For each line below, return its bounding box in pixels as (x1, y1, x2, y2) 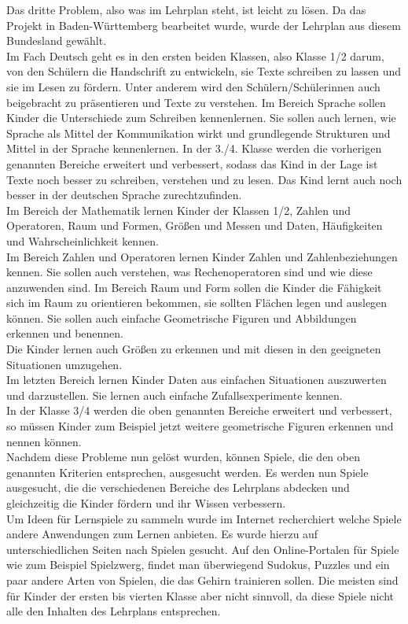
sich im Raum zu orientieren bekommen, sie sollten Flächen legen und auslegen (6, 294, 388, 311)
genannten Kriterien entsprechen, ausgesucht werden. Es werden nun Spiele (6, 463, 369, 480)
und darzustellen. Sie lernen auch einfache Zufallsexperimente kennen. (6, 386, 343, 403)
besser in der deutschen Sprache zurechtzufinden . (6, 186, 242, 203)
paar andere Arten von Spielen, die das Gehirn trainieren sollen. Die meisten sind (6, 571, 399, 588)
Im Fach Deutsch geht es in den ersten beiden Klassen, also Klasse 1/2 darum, (6, 47, 384, 64)
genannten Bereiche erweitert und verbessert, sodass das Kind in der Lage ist (6, 155, 378, 172)
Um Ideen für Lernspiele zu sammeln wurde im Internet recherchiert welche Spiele (6, 510, 402, 526)
